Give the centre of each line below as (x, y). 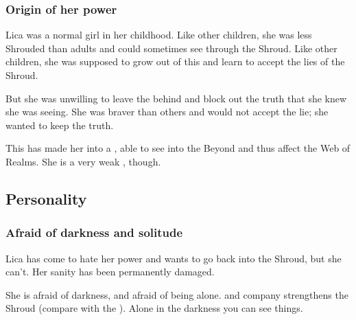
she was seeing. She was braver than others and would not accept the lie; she (167, 112)
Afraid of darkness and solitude (94, 232)
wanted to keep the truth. (60, 125)
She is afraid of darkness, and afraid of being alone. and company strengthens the (177, 294)
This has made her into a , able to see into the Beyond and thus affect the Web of (178, 148)
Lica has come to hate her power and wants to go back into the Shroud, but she (174, 258)
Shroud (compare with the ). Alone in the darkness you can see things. (154, 308)
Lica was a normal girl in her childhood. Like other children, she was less (159, 35)
